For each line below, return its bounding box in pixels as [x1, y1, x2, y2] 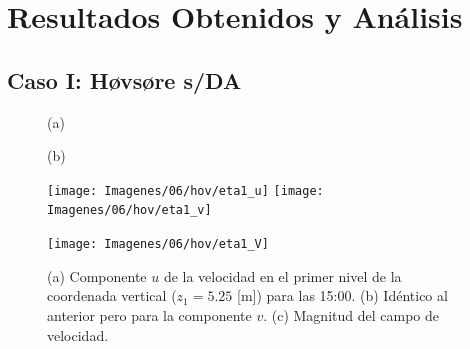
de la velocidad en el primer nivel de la [163, 265, 402, 286]
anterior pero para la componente [47, 304, 252, 325]
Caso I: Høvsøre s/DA [7, 64, 242, 95]
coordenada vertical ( [47, 285, 177, 306]
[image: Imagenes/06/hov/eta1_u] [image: [47, 183, 324, 198]
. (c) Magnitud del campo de [263, 304, 439, 325]
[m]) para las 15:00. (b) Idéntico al [237, 285, 448, 306]
